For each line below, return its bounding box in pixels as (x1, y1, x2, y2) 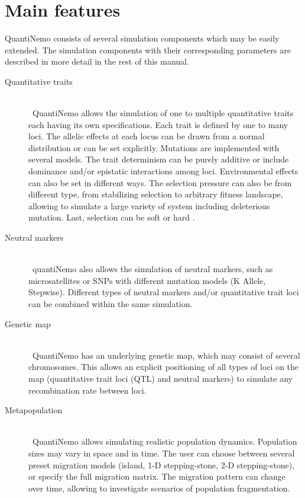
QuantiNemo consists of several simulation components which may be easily (5, 32, 280, 44)
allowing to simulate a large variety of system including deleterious (28, 199, 270, 212)
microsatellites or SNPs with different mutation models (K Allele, (28, 274, 266, 286)
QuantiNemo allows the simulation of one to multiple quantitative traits (32, 107, 294, 119)
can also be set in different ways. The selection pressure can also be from (28, 176, 292, 189)
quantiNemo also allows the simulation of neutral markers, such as (32, 263, 273, 275)
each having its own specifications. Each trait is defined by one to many (28, 118, 288, 130)
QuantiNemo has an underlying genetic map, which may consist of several (32, 349, 300, 361)
